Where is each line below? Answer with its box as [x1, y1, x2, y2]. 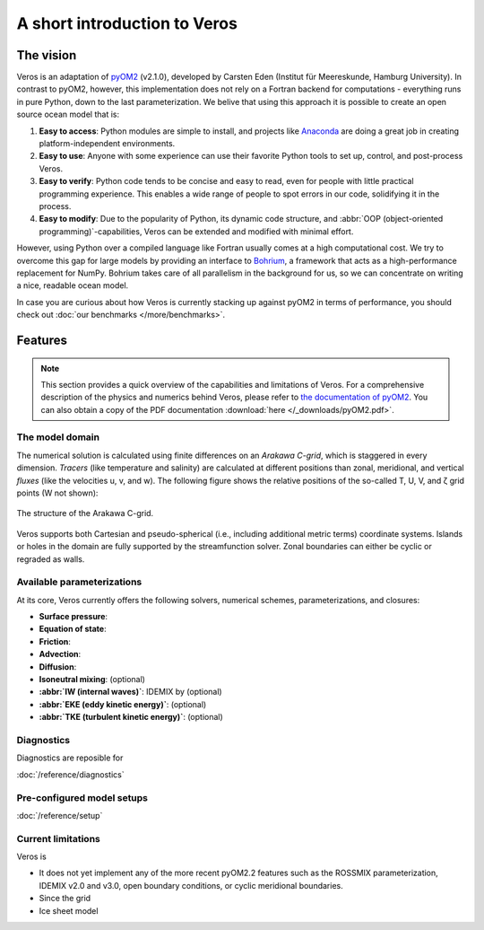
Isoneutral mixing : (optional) [39, 674, 145, 685]
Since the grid [39, 893, 91, 904]
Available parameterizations [16, 575, 143, 588]
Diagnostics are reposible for [16, 752, 124, 763]
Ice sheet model [39, 905, 99, 916]
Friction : [39, 636, 72, 646]
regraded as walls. [16, 553, 85, 565]
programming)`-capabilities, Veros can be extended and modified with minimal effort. [39, 225, 354, 237]
